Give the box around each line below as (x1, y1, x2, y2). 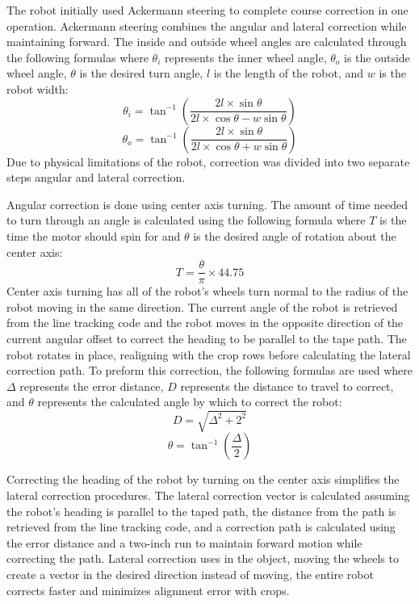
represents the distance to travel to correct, (180, 377, 394, 394)
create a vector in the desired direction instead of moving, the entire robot (6, 566, 374, 583)
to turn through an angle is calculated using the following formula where (6, 212, 366, 229)
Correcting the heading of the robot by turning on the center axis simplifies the (6, 471, 400, 488)
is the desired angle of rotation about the (193, 227, 396, 244)
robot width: (6, 80, 69, 97)
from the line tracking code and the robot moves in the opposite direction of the (6, 314, 404, 331)
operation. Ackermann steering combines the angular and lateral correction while (6, 17, 407, 34)
